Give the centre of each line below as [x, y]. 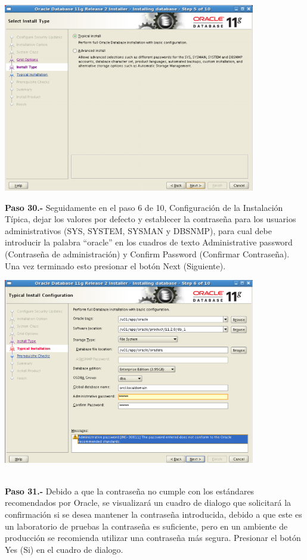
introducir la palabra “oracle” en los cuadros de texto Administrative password [149, 242]
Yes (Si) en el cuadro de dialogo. [64, 549]
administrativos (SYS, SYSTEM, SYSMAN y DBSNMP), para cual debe [138, 230]
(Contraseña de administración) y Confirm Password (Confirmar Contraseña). [147, 253]
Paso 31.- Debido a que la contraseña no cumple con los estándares [130, 491]
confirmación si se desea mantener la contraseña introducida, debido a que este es [153, 514]
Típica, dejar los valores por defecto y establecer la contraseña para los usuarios [151, 219]
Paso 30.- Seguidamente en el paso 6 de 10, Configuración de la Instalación [144, 207]
